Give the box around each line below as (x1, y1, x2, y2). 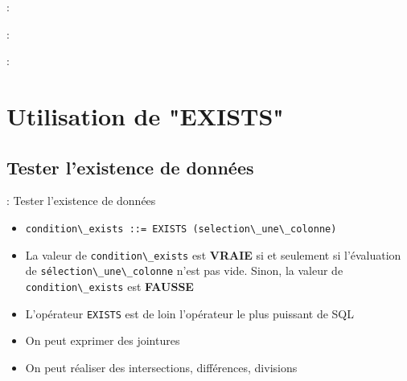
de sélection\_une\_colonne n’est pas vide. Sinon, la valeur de (25, 262, 343, 279)
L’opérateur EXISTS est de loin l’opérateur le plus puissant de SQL (25, 305, 355, 322)
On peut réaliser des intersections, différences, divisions (25, 358, 298, 375)
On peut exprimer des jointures (25, 332, 180, 349)
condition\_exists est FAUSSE (25, 277, 194, 294)
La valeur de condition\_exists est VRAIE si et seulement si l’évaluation (25, 246, 401, 263)
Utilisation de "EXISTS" (6, 99, 284, 132)
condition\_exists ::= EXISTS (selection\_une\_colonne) (25, 223, 337, 235)
